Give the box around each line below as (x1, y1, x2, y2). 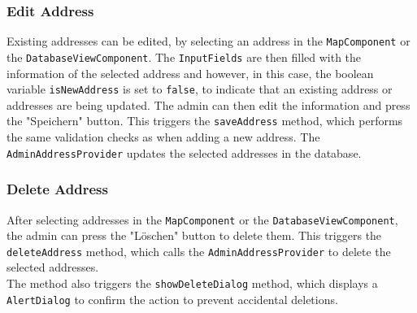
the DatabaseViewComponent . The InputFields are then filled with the (7, 48, 362, 65)
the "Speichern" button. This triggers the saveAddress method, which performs (7, 112, 403, 129)
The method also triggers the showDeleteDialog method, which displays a (7, 275, 378, 291)
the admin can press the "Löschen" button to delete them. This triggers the (7, 227, 382, 244)
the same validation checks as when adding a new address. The (7, 128, 320, 146)
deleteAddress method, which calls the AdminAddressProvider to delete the (7, 242, 391, 259)
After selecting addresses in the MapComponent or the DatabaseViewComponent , (7, 211, 398, 228)
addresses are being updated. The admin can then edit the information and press (7, 96, 410, 113)
